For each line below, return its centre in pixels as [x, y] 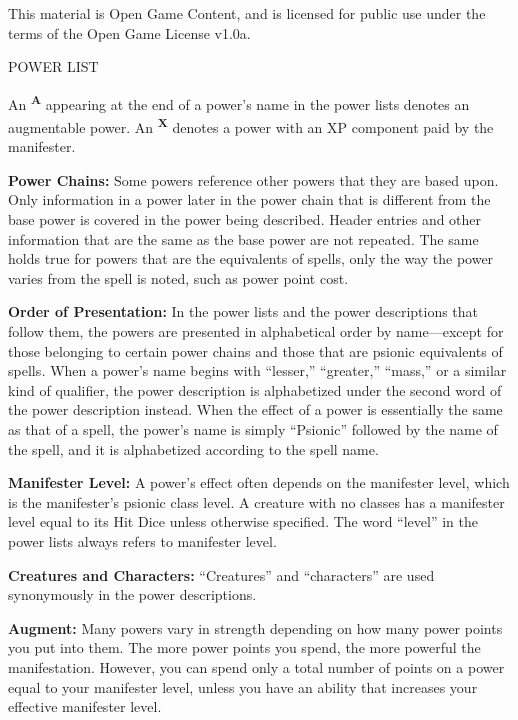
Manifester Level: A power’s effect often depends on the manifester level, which [259, 482]
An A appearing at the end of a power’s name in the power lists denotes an [239, 102]
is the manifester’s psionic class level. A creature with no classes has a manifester [256, 501]
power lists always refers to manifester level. [142, 540]
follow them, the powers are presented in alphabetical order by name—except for [256, 331]
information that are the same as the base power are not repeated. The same [243, 238]
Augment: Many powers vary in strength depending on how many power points [255, 627]
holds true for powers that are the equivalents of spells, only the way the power [251, 258]
